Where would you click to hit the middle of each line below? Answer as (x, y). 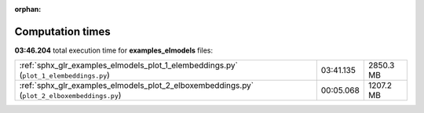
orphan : (28, 9)
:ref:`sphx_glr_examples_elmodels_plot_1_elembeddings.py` (129, 65)
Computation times (62, 31)
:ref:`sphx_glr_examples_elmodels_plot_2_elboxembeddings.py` (137, 86)
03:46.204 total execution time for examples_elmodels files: (114, 50)
